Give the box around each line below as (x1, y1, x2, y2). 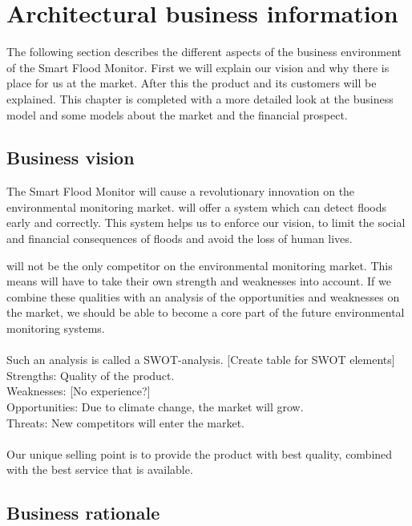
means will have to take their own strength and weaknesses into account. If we (6, 273, 391, 289)
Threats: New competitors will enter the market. (6, 414, 244, 431)
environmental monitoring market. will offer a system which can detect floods (6, 198, 387, 215)
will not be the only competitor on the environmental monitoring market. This (6, 257, 393, 273)
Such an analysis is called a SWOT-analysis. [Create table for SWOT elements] (6, 351, 395, 368)
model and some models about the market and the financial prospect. (6, 106, 348, 123)
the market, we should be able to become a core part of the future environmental (6, 304, 405, 321)
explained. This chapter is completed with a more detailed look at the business (6, 90, 394, 107)
